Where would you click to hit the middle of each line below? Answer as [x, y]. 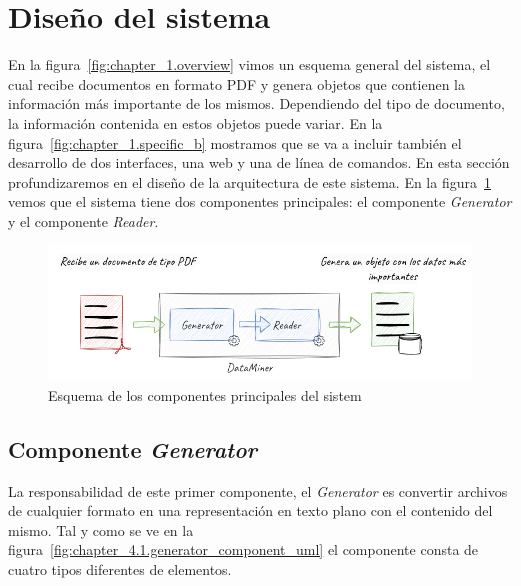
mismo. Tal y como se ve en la [101, 529]
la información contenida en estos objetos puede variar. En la [195, 122]
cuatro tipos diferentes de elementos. [120, 568]
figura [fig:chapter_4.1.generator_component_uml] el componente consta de [243, 549]
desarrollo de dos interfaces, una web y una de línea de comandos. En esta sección [259, 162]
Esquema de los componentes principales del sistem [205, 394]
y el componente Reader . [83, 220]
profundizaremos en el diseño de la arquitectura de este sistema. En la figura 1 [249, 181]
